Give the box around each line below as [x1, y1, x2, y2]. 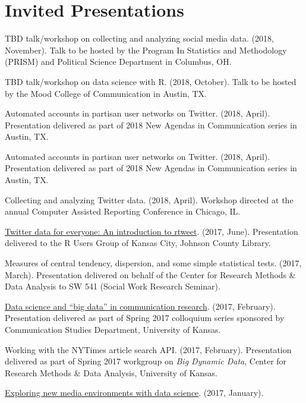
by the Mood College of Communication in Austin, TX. [5, 87, 207, 99]
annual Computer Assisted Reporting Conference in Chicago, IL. [5, 205, 241, 218]
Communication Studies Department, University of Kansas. [5, 323, 221, 335]
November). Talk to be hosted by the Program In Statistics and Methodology [5, 43, 287, 56]
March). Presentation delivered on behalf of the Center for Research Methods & [5, 268, 296, 281]
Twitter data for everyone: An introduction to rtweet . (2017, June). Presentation [5, 225, 298, 237]
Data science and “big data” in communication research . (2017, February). [5, 300, 276, 312]
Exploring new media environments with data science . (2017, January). [5, 386, 264, 399]
